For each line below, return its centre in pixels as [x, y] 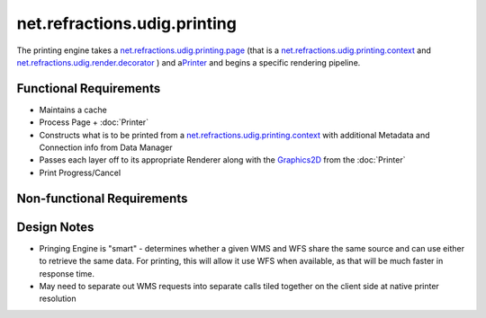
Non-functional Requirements [102, 198]
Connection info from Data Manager [106, 147]
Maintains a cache [73, 110]
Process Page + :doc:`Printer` [94, 122]
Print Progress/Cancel [80, 172]
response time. [67, 273]
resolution [58, 299]
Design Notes [55, 227]
